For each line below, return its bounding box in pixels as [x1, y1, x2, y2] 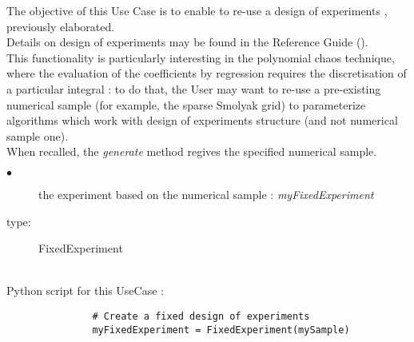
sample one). [6, 127, 69, 144]
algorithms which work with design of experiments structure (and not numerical [6, 112, 398, 129]
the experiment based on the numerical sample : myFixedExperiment [38, 185, 374, 202]
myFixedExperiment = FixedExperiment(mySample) [92, 324, 350, 336]
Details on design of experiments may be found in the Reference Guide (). [6, 34, 368, 50]
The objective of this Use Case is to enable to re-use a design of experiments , [6, 2, 388, 18]
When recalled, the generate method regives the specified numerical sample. [6, 143, 377, 160]
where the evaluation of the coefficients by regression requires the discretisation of [6, 65, 407, 82]
